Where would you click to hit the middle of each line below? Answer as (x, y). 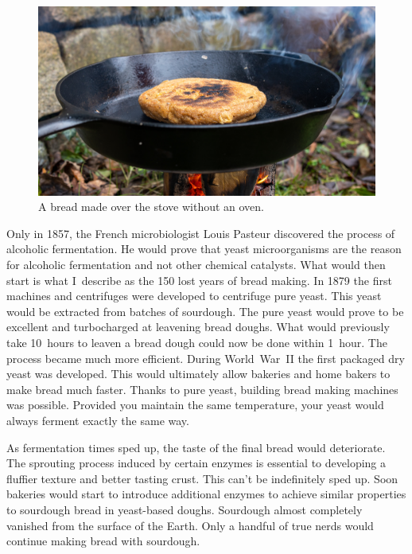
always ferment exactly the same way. (98, 420)
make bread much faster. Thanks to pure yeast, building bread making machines (202, 389)
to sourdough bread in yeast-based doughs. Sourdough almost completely (185, 509)
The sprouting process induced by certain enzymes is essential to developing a (196, 463)
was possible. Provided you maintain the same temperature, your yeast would (195, 405)
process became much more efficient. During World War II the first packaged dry (206, 358)
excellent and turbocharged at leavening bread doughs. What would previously (198, 327)
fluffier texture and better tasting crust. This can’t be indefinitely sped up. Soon (202, 478)
